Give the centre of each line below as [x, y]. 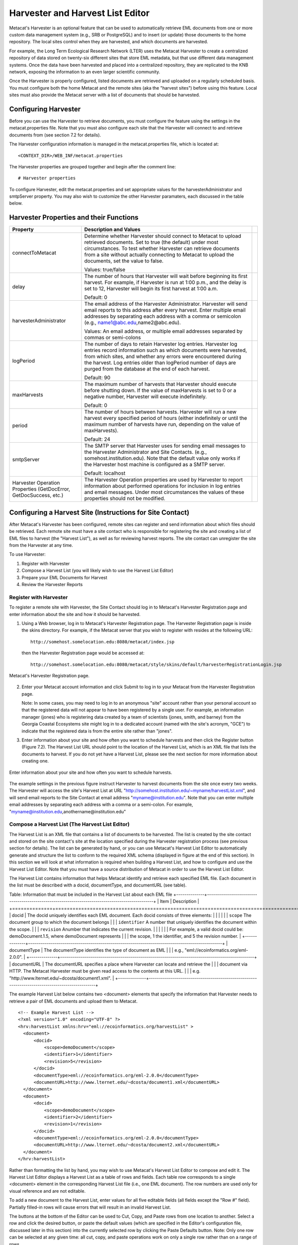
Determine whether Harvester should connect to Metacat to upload [163, 236]
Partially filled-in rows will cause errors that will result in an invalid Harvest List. [90, 1207]
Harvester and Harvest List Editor [79, 13]
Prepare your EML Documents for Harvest [65, 577]
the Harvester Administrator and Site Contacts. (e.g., [146, 452]
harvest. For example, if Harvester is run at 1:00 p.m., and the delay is [165, 282]
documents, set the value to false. [124, 261]
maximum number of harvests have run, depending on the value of [162, 424]
